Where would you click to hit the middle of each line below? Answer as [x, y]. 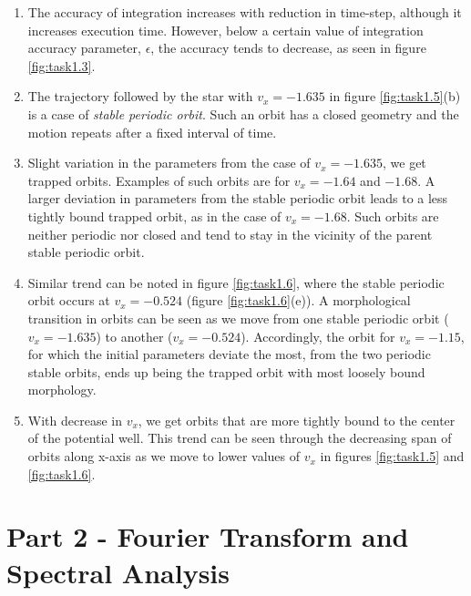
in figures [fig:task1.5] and [392, 456]
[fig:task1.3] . [61, 65]
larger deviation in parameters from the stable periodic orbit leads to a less [238, 198]
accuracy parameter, [84, 48]
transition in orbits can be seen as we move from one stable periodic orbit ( [238, 318]
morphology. [62, 390]
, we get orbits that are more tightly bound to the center [297, 420]
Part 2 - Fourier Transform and [208, 536]
